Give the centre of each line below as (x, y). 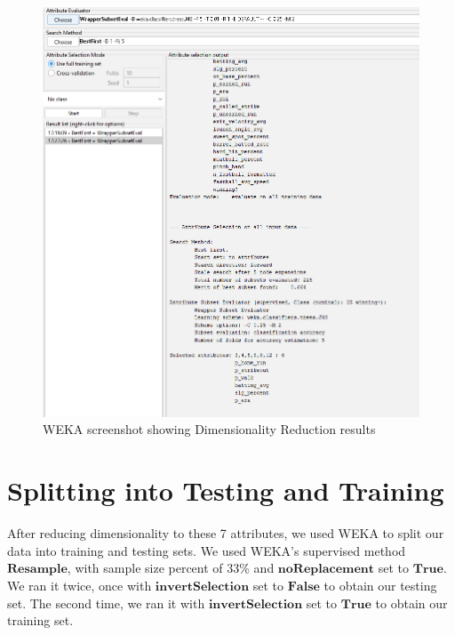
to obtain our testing (380, 585)
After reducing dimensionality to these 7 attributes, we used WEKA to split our (226, 533)
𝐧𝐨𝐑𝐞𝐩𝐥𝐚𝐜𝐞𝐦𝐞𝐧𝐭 (326, 570)
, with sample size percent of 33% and (171, 568)
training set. (40, 620)
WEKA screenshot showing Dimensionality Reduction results (209, 429)
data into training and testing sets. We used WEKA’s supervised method (207, 550)
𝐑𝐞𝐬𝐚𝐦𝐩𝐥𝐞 (37, 570)
